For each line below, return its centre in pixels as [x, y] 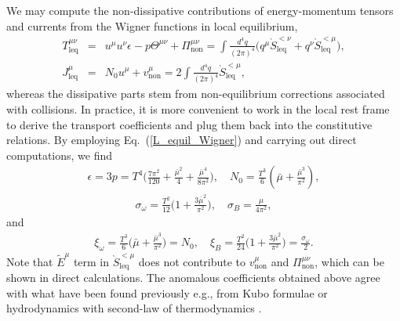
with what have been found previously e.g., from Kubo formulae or [167, 292]
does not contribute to [192, 261]
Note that [30, 261]
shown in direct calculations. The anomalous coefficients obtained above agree [193, 278]
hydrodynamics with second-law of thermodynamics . [134, 308]
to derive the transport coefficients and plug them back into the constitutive [189, 124]
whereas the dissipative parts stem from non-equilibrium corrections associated [196, 94]
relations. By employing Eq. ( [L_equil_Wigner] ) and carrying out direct [182, 140]
